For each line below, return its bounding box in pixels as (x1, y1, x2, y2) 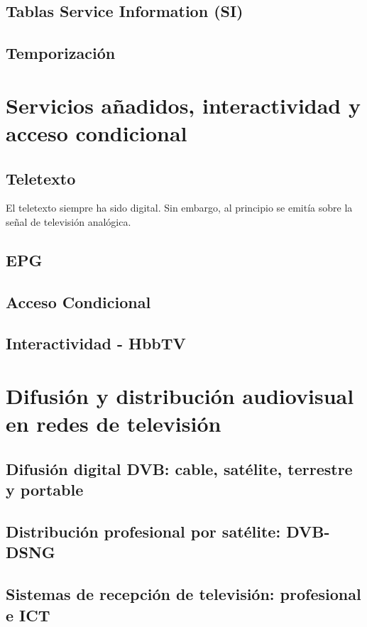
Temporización (6, 42, 116, 64)
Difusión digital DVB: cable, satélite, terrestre (6, 457, 353, 479)
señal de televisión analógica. (6, 214, 131, 229)
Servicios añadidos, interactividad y (6, 90, 361, 119)
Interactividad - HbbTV (6, 332, 186, 354)
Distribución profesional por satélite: (6, 520, 281, 542)
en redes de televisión (6, 409, 221, 438)
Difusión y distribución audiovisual (6, 381, 354, 410)
